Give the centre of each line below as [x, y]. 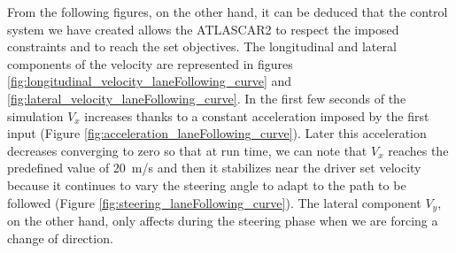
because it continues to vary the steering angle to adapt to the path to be [207, 184]
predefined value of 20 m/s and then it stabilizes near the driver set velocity [214, 168]
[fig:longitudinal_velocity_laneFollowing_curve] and [150, 81]
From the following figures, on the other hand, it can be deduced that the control [228, 11]
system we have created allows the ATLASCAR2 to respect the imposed [203, 29]
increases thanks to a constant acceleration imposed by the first [257, 115]
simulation [35, 115]
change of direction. [60, 238]
